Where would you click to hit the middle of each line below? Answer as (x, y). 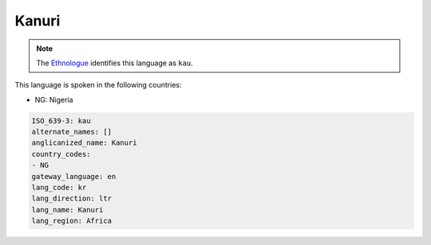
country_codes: (61, 154)
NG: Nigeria (54, 99)
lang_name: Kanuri (67, 210)
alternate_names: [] (71, 132)
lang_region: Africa (71, 221)
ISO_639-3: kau (61, 121)
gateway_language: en (74, 176)
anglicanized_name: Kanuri (84, 143)
